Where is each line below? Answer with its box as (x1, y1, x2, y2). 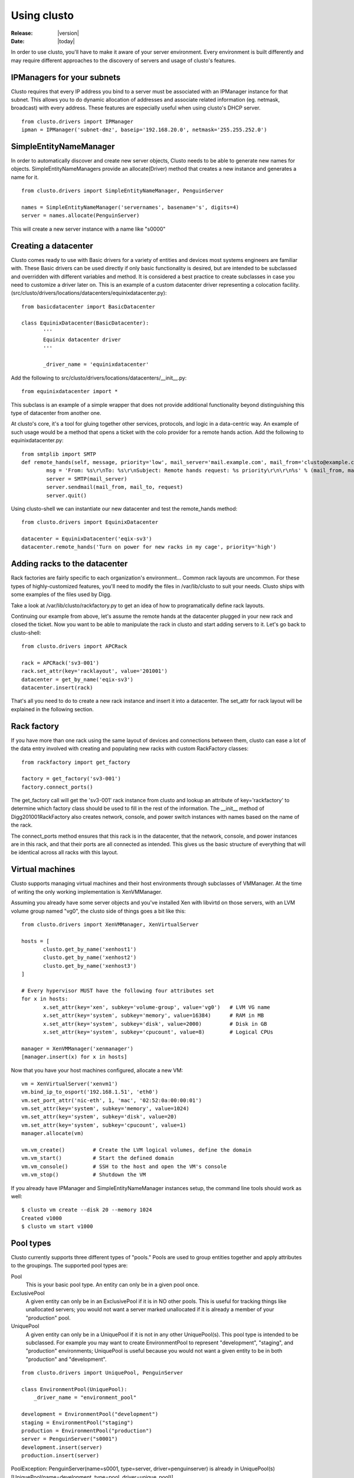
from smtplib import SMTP (21, 450, 97, 458)
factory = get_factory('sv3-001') (21, 775, 121, 782)
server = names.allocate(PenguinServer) (21, 212, 140, 219)
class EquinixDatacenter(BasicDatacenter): (21, 320, 149, 326)
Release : (11, 30, 33, 37)
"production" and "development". (25, 1356, 107, 1363)
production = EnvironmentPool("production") (21, 1427, 153, 1434)
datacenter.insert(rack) (21, 685, 93, 691)
